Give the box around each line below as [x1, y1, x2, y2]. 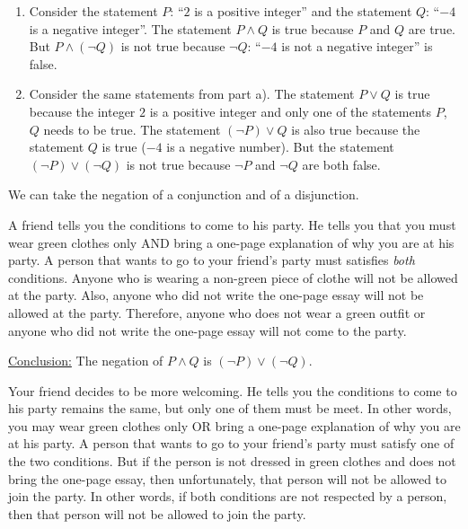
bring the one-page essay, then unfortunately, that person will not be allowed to [8, 469, 447, 488]
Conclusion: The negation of [8, 351, 163, 370]
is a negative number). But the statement [166, 137, 394, 156]
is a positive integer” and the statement [194, 2, 412, 20]
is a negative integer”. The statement [29, 19, 232, 38]
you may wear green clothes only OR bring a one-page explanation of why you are [8, 416, 461, 435]
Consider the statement [29, 2, 158, 20]
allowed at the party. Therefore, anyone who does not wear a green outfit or [8, 303, 426, 322]
